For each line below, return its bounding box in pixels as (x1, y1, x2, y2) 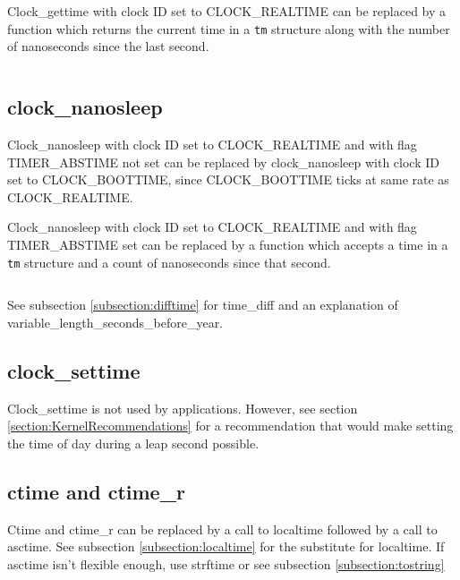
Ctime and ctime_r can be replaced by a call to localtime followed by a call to (7, 519, 438, 538)
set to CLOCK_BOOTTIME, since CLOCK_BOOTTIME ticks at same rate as (7, 170, 449, 189)
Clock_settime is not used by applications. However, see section (7, 398, 358, 417)
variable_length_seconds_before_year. (7, 312, 224, 331)
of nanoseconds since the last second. (7, 37, 209, 55)
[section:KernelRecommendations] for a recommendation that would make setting (7, 416, 454, 435)
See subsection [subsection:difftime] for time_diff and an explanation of (7, 295, 398, 314)
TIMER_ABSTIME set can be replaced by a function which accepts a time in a (7, 235, 448, 254)
